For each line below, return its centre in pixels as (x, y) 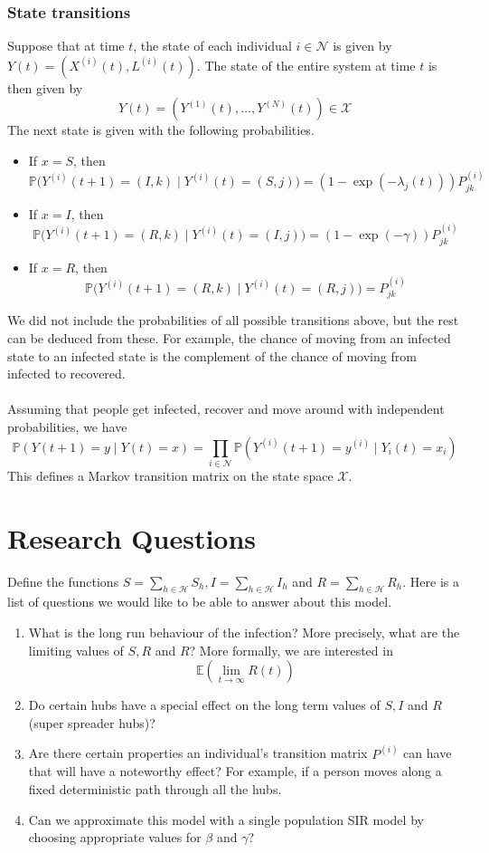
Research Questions (132, 537)
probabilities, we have (67, 427)
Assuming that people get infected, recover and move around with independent (226, 409)
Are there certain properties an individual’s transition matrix (198, 753)
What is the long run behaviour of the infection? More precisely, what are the (244, 633)
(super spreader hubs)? (92, 722)
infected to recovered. (66, 374)
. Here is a (431, 581)
